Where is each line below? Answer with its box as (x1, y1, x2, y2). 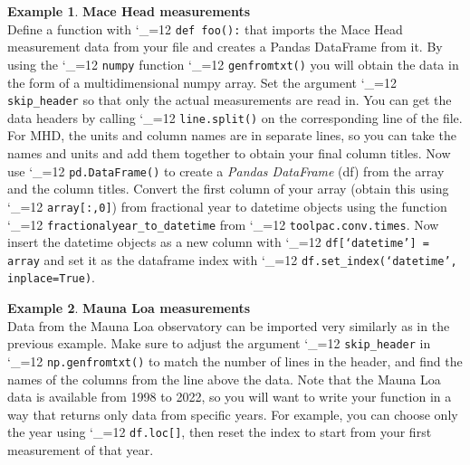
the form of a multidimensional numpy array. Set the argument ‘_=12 (7, 72, 397, 91)
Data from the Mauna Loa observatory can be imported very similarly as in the (7, 316, 450, 335)
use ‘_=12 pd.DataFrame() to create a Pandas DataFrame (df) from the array (7, 161, 445, 180)
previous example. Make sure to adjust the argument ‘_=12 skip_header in (7, 334, 431, 353)
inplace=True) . (7, 268, 95, 287)
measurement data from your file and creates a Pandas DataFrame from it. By (7, 37, 443, 56)
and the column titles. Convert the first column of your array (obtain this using (7, 179, 449, 198)
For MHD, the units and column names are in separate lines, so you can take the (7, 126, 456, 145)
